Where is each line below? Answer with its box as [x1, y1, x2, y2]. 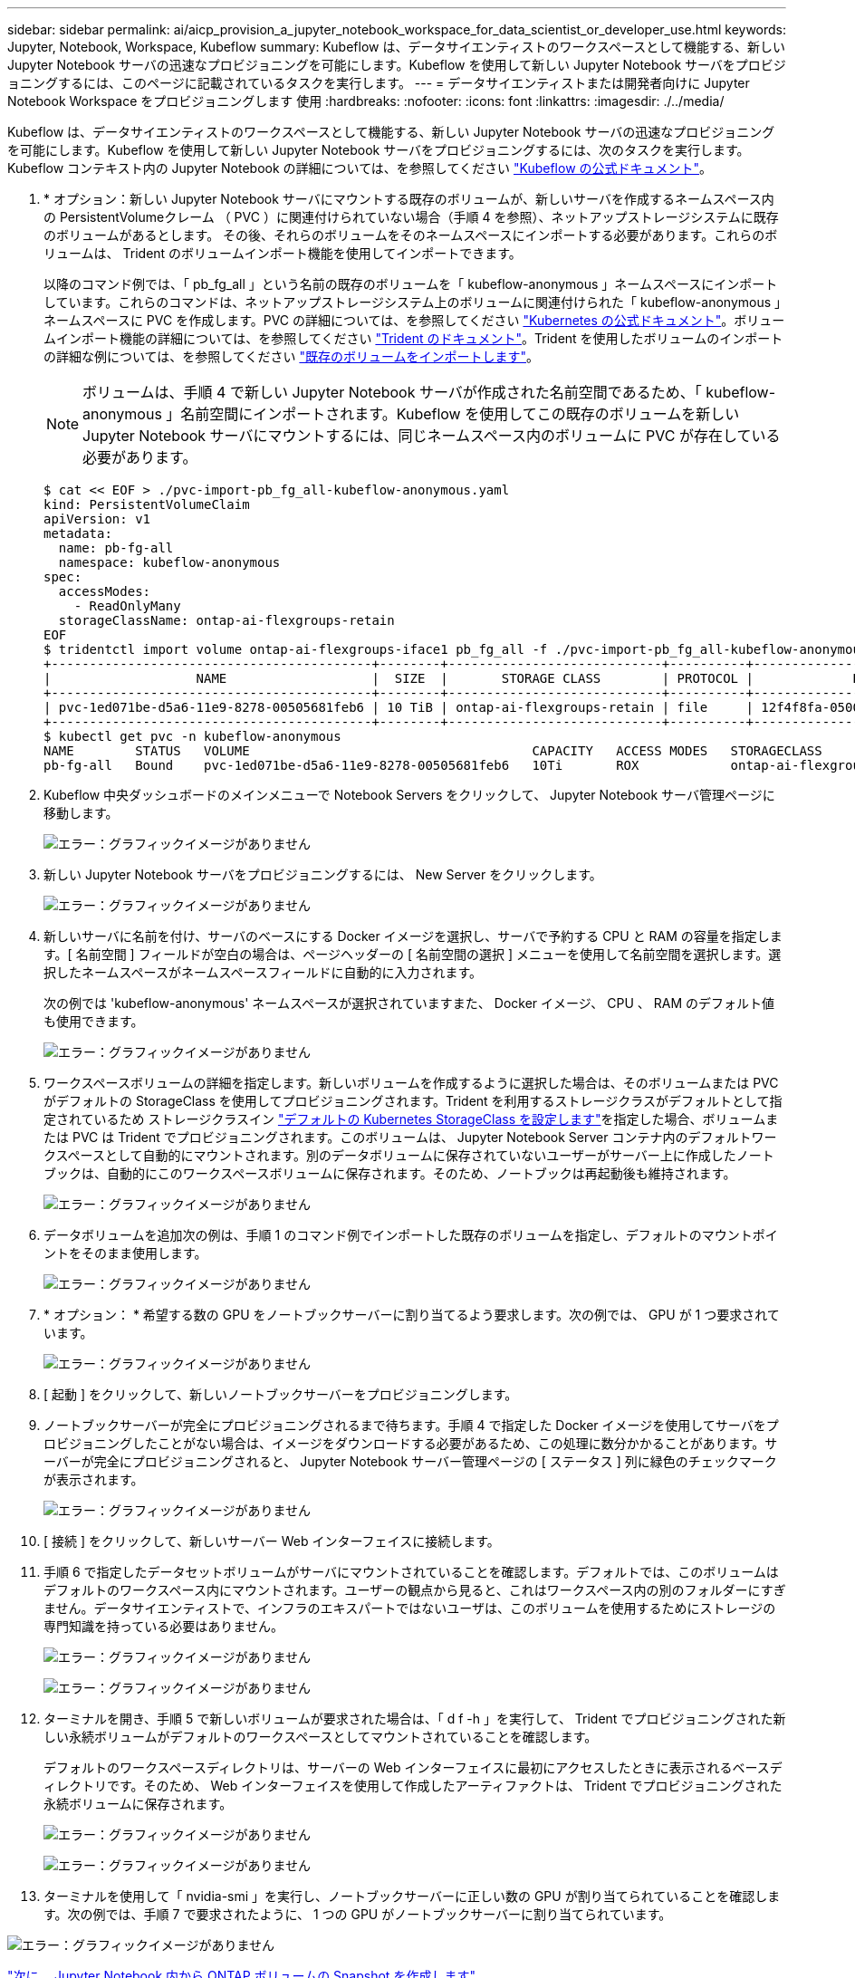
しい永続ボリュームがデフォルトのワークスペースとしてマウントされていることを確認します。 [43, 1729, 598, 1744]
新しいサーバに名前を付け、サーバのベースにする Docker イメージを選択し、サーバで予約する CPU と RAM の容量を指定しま [43, 928, 783, 944]
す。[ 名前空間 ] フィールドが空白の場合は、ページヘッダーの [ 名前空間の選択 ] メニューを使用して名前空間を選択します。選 [43, 946, 782, 962]
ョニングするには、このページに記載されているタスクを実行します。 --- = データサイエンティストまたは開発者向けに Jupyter [7, 75, 750, 91]
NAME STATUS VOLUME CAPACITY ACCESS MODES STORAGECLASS [43, 744, 822, 758]
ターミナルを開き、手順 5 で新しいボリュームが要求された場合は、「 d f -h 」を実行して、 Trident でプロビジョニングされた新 [43, 1711, 786, 1726]
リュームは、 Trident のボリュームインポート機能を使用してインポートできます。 [43, 245, 522, 261]
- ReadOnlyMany [73, 599, 181, 613]
